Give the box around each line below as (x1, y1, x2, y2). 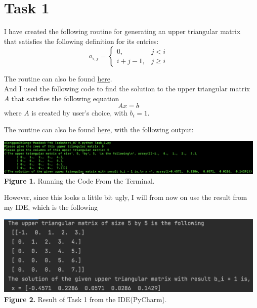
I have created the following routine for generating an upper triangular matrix (4, 26, 241, 37)
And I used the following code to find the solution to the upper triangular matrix (4, 83, 250, 93)
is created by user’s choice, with (31, 108, 128, 118)
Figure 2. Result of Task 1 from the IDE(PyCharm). (4, 294, 167, 304)
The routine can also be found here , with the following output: (4, 124, 194, 134)
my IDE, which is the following (4, 202, 98, 212)
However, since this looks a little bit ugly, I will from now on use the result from (4, 192, 247, 202)
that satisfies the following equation (11, 93, 119, 103)
